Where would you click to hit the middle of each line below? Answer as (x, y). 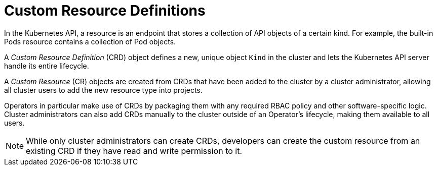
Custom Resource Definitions (105, 11)
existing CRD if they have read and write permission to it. (134, 151)
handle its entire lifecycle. (47, 66)
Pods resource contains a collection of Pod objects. (90, 41)
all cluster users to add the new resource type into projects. (103, 90)
